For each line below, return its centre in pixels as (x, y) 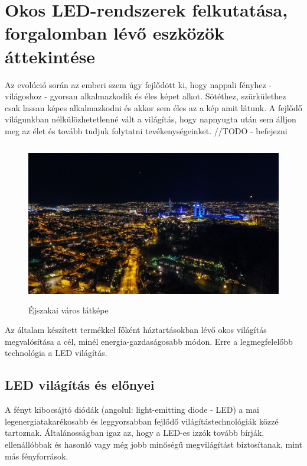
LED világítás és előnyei (80, 385)
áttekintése (50, 56)
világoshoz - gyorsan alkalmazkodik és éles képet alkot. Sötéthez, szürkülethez (146, 96)
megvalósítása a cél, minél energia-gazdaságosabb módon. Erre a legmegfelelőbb (149, 341)
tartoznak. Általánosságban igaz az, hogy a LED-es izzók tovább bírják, (135, 433)
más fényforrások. (37, 456)
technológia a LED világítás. (56, 353)
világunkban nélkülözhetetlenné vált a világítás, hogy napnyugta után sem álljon (151, 119)
